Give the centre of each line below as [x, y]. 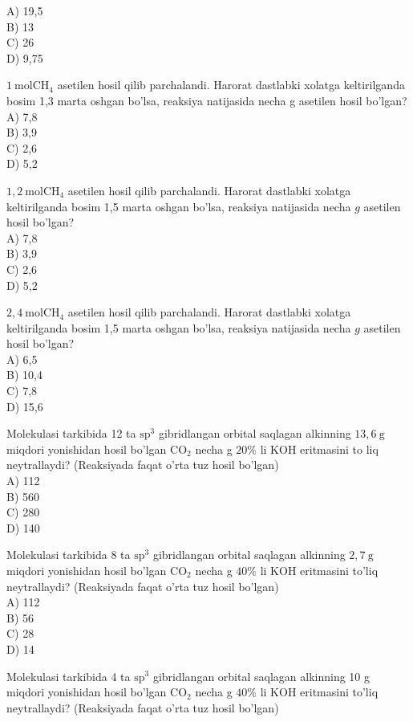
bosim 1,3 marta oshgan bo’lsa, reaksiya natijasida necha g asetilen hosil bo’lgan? [207, 100]
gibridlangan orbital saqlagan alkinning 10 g [261, 676]
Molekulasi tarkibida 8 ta [69, 555]
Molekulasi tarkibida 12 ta [71, 433]
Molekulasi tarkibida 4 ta [69, 676]
